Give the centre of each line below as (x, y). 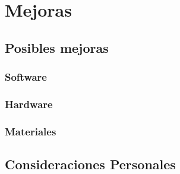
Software (26, 77)
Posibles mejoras (57, 47)
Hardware (29, 104)
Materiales (31, 131)
